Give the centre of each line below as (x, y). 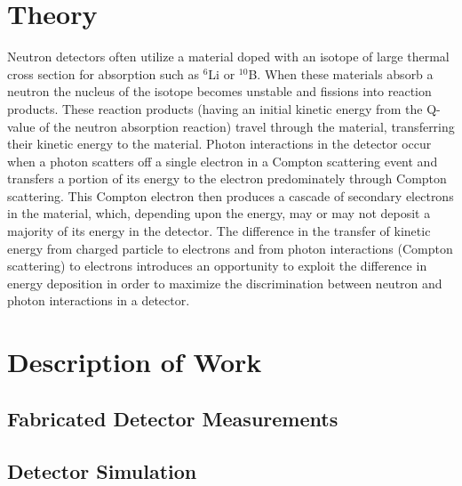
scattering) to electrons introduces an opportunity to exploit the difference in (217, 266)
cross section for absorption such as (104, 73)
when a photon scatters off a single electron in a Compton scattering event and (223, 161)
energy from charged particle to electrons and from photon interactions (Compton (230, 248)
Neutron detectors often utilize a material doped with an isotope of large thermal (228, 57)
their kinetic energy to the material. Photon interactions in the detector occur (219, 144)
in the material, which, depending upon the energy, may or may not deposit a (219, 213)
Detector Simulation (102, 470)
